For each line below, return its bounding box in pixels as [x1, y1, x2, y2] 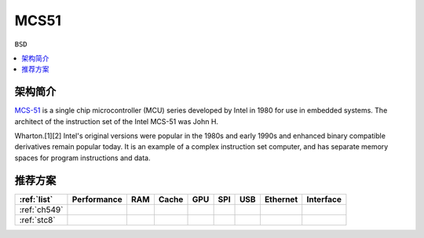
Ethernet [264, 193, 298, 204]
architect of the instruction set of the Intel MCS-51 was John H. [14, 116, 219, 126]
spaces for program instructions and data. [14, 153, 151, 163]
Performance [71, 193, 122, 204]
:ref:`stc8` [19, 214, 56, 225]
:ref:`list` [19, 193, 53, 204]
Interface [306, 193, 342, 204]
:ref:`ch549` [19, 204, 64, 215]
